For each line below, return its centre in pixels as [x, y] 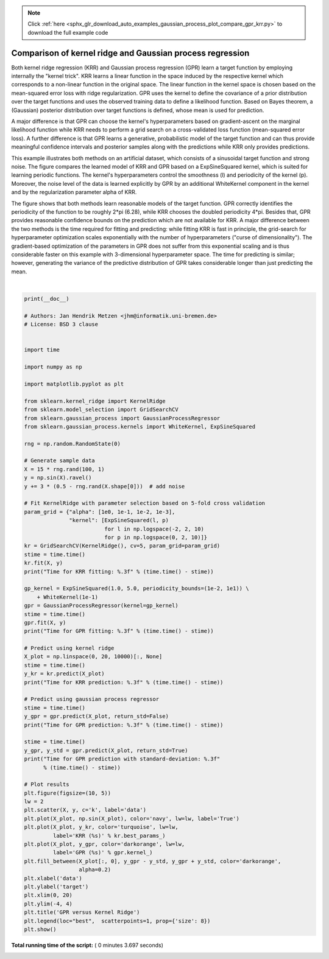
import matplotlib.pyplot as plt [74, 384]
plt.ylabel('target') [56, 887]
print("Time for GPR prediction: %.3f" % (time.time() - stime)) [124, 725]
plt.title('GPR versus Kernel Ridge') [82, 912]
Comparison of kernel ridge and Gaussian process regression [130, 53]
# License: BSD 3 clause [61, 325]
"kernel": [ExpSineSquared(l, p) [119, 520]
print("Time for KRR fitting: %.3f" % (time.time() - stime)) [119, 571]
